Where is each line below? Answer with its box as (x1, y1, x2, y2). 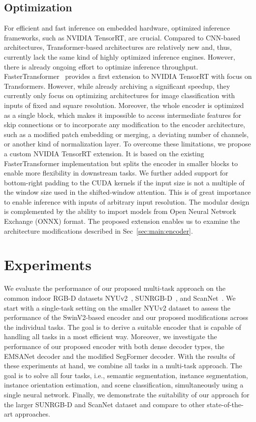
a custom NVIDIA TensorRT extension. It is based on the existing (4, 148, 204, 158)
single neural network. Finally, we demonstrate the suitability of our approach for (4, 389, 250, 399)
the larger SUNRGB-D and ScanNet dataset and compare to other (4, 399, 205, 409)
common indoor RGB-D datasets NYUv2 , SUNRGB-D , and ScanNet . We (4, 292, 236, 303)
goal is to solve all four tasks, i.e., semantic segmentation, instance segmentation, (4, 370, 248, 380)
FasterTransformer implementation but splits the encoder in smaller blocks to (4, 158, 238, 168)
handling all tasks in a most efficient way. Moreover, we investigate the (4, 331, 217, 342)
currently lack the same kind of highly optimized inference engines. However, (4, 51, 235, 62)
